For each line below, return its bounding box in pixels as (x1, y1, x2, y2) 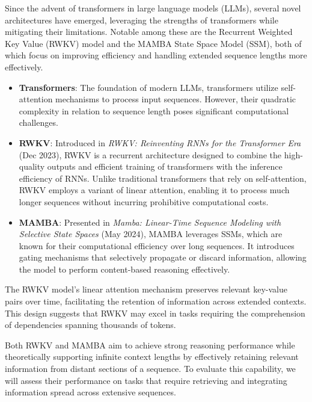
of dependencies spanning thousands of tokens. (5, 318, 176, 331)
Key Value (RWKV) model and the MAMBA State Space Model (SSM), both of (5, 37, 302, 49)
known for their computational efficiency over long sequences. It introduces (19, 239, 295, 252)
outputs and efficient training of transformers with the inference (47, 160, 283, 173)
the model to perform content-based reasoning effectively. (19, 262, 230, 275)
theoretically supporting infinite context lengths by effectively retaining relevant (5, 350, 299, 363)
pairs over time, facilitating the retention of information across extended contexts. (5, 295, 307, 308)
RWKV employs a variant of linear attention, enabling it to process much (19, 184, 290, 196)
